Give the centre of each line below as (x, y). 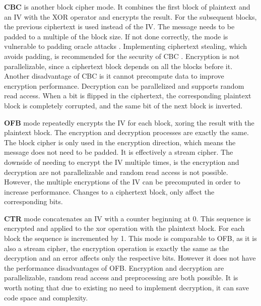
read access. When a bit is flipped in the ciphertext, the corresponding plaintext (128, 96)
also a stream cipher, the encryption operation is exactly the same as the (117, 248)
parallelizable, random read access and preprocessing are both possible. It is (121, 278)
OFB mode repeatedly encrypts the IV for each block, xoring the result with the (129, 122)
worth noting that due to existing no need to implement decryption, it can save (126, 288)
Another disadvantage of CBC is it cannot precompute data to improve (114, 76)
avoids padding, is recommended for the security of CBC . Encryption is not (122, 56)
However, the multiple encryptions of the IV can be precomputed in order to (122, 182)
